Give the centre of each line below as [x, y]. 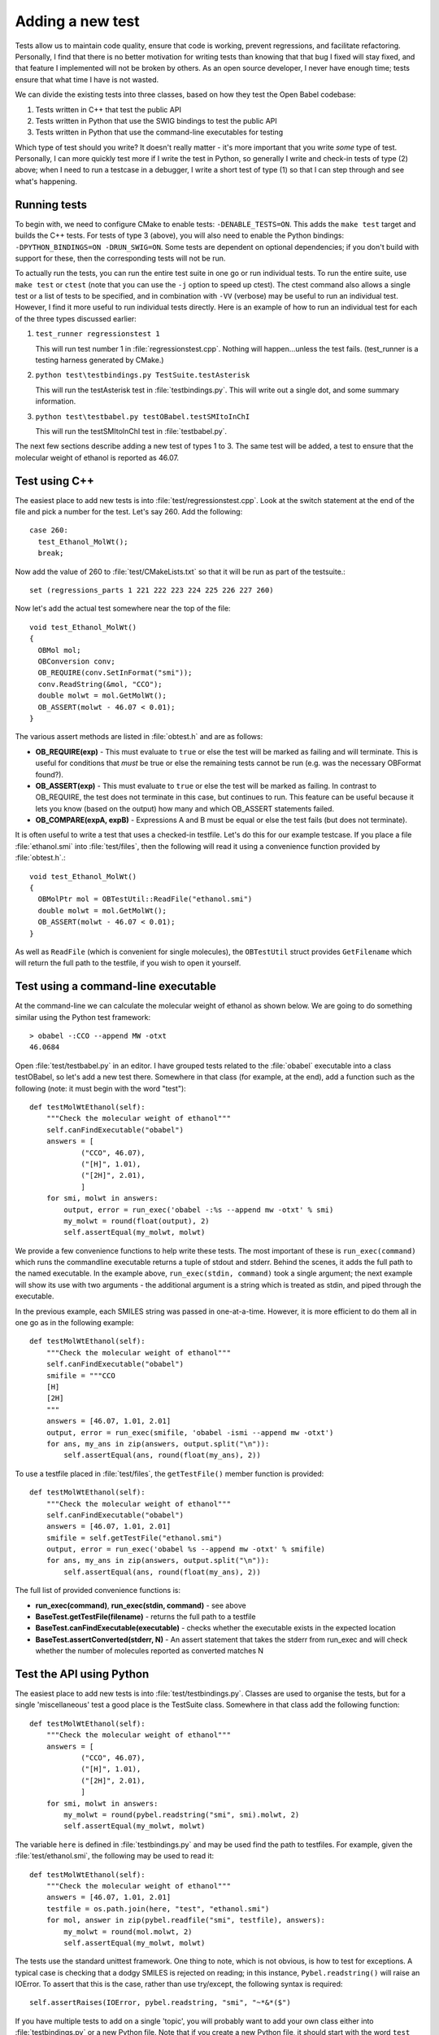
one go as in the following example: [74, 1323]
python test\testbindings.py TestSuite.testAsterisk [143, 375]
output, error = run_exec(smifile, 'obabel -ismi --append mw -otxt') [190, 1432]
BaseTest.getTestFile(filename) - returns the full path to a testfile [146, 1617]
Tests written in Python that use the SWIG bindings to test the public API [156, 120]
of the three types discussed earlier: [76, 318]
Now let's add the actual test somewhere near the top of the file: [123, 608]
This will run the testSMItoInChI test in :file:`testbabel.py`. [131, 431]
